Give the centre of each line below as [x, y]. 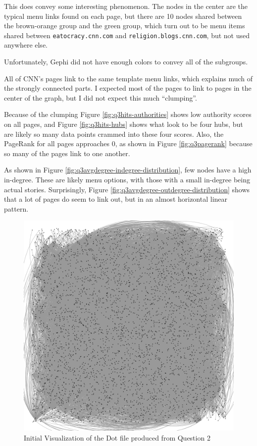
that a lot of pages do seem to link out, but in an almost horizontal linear [116, 199]
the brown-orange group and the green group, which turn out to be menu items [125, 26]
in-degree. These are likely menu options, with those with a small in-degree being [127, 179]
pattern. [16, 208]
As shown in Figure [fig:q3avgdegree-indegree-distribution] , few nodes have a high [128, 170]
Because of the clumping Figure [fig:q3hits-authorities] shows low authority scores [128, 114]
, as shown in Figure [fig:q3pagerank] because [184, 143]
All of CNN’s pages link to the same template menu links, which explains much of [128, 78]
